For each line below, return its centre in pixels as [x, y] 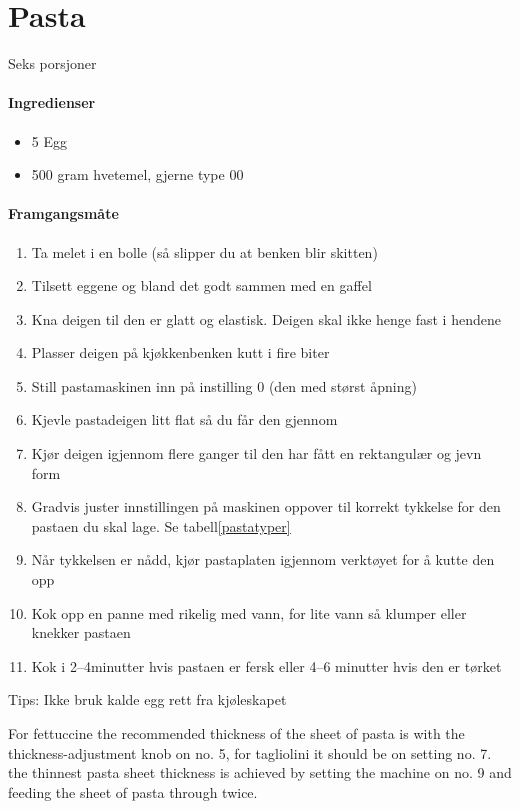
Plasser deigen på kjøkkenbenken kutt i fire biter [180, 352]
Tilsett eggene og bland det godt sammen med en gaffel [201, 285]
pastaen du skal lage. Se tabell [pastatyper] [161, 525]
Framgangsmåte [63, 213]
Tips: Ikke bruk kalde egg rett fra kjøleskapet [147, 699]
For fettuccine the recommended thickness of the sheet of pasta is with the [236, 733]
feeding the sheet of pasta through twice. [133, 791]
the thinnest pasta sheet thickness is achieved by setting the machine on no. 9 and [260, 772]
